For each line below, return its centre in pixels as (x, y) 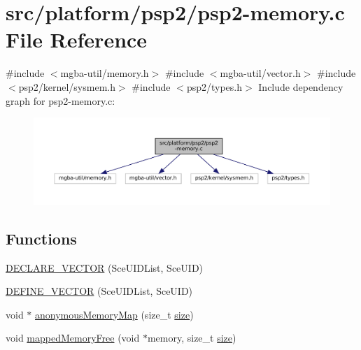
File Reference (77, 39)
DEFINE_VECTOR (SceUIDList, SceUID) (99, 291)
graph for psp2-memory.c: (61, 100)
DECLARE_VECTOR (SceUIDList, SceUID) (105, 267)
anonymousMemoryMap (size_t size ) (114, 314)
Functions (41, 238)
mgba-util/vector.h (260, 73)
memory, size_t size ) (192, 338)
